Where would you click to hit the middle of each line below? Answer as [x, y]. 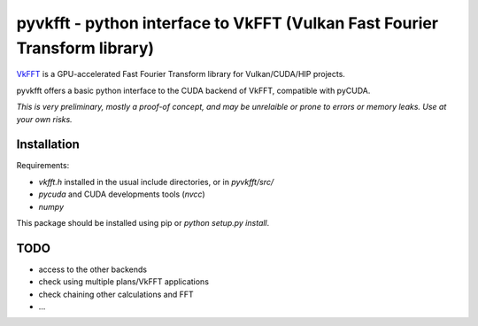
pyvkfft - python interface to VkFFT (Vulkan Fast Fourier [227, 23]
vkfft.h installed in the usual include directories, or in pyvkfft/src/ [156, 182]
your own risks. [44, 119]
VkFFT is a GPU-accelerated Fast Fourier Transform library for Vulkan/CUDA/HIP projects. [181, 74]
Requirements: [43, 166]
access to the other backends [93, 269]
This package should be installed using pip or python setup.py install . [143, 222]
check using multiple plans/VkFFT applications [124, 282]
